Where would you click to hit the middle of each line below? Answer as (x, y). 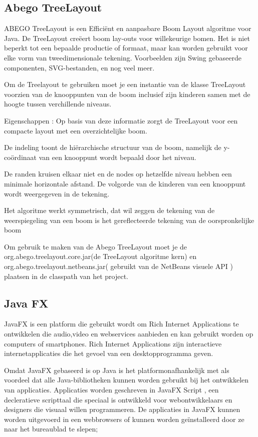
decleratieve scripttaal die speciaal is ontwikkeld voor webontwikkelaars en (118, 399)
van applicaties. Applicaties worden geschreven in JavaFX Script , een (111, 390)
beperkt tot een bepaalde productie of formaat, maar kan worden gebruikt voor (126, 48)
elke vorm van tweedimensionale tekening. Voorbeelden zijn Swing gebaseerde (123, 57)
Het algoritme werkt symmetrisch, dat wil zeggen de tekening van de (109, 210)
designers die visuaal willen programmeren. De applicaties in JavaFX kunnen (122, 409)
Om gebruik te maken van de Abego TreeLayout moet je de (96, 246)
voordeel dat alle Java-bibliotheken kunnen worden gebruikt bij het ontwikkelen (126, 380)
